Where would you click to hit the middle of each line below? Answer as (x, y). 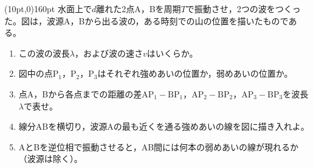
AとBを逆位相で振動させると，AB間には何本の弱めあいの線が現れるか (159, 146)
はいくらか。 (172, 53)
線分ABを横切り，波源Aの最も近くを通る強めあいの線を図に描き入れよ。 (164, 126)
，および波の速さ (108, 53)
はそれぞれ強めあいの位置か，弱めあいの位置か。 (195, 73)
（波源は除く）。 (50, 159)
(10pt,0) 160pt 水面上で (48, 9)
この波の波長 (44, 53)
